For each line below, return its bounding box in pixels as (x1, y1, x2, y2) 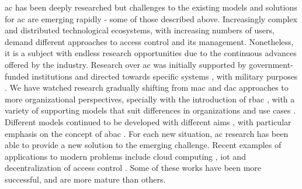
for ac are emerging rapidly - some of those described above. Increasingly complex (5, 12, 298, 25)
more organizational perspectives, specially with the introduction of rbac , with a (5, 92, 295, 105)
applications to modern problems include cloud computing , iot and (5, 150, 246, 162)
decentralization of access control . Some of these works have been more (5, 161, 262, 174)
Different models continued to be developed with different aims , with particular (5, 115, 291, 128)
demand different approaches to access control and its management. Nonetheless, (5, 35, 294, 47)
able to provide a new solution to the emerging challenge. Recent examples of (5, 139, 282, 151)
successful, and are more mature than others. (5, 173, 166, 185)
